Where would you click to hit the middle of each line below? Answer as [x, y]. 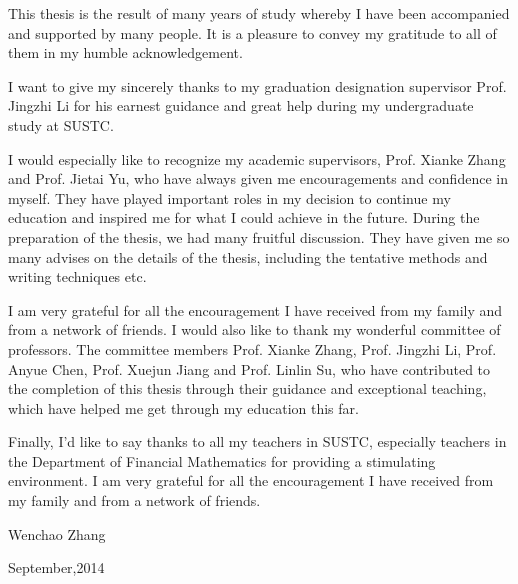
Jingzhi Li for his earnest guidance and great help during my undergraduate [241, 105]
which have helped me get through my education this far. [183, 407]
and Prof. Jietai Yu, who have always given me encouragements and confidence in [258, 178]
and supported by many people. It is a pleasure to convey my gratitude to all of [252, 32]
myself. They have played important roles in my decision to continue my [229, 197]
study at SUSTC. [61, 124]
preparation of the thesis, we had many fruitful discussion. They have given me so [259, 236]
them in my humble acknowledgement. [125, 52]
